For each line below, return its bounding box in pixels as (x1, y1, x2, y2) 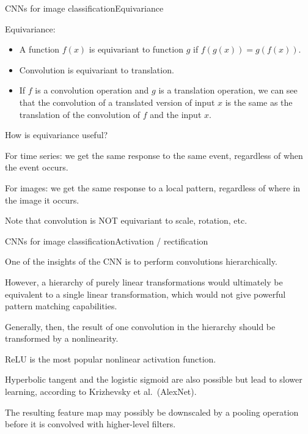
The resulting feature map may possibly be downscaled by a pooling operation (5, 405, 299, 418)
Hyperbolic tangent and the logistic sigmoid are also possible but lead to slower (5, 373, 302, 386)
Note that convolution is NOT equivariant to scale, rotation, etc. (5, 214, 248, 227)
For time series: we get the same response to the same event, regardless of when (5, 149, 303, 161)
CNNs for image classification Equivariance (5, 2, 164, 14)
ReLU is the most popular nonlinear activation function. (5, 352, 216, 365)
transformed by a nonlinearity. (5, 332, 119, 345)
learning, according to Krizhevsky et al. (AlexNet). (5, 385, 197, 398)
